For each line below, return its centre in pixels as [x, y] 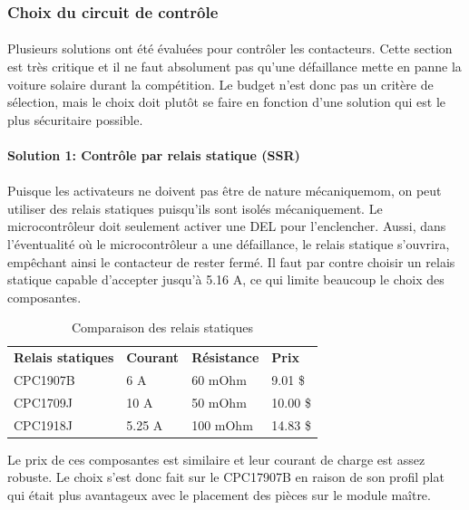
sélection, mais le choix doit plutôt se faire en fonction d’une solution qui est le [227, 102]
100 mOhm [222, 424]
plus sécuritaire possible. [75, 119]
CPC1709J [43, 402]
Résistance [225, 357]
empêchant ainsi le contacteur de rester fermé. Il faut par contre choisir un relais [231, 261]
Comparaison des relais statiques [162, 327]
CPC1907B [44, 380]
